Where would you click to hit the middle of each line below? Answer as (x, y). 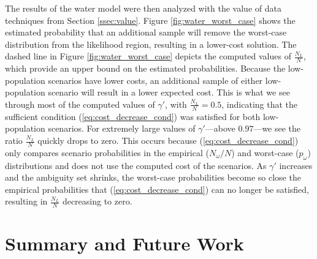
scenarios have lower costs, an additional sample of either (155, 80)
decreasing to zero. (97, 201)
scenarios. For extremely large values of (122, 128)
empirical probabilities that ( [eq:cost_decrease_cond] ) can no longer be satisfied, (157, 189)
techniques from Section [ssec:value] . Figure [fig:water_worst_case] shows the (150, 20)
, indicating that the (260, 104)
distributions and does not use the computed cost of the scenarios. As (136, 165)
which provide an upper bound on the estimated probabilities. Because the (145, 68)
